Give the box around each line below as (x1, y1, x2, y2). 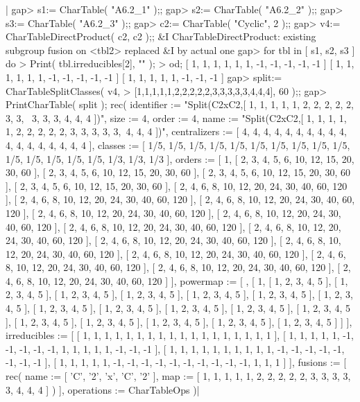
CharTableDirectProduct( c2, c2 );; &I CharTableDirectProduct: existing (6, 29, 316, 44)
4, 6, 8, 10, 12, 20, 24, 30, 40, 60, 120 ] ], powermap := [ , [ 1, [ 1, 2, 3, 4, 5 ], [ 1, (6, 273, 348, 288)
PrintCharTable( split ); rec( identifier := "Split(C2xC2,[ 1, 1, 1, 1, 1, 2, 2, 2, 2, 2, (6, 97, 354, 112)
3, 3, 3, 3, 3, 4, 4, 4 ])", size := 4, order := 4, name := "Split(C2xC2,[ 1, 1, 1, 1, (6, 110, 347, 125)
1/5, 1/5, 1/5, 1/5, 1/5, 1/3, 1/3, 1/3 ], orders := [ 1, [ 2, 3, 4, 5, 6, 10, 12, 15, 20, (6, 151, 354, 166)
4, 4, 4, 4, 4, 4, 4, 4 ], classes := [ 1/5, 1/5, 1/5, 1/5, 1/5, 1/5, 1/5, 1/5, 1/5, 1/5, (6, 137, 350, 152)
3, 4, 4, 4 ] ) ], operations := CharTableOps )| (6, 382, 200, 396)
